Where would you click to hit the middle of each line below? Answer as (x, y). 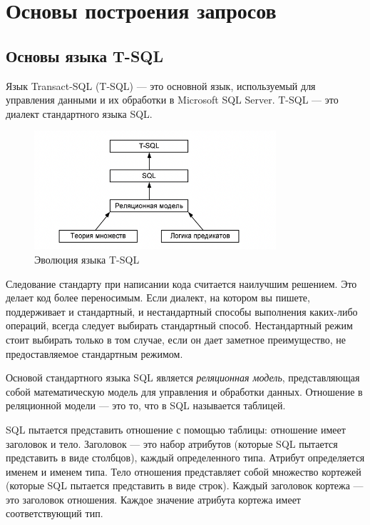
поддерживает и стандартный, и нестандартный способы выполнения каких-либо (182, 311)
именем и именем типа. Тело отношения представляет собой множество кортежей (184, 471)
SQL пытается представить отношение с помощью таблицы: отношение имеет (176, 429)
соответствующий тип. (55, 513)
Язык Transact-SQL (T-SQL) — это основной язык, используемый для (161, 85)
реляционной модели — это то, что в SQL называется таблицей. (146, 405)
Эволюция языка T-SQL (87, 259)
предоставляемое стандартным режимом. (94, 353)
